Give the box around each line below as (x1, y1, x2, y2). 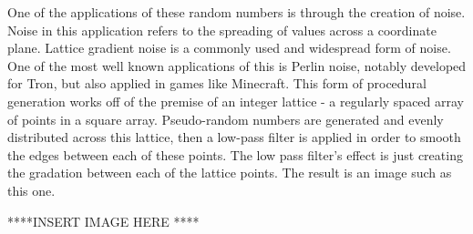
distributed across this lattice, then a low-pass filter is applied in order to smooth (7, 127, 461, 147)
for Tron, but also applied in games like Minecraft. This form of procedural (7, 74, 427, 93)
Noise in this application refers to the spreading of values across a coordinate (7, 20, 437, 39)
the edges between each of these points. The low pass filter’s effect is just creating (7, 145, 463, 164)
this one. (7, 180, 56, 199)
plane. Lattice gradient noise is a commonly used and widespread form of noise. (7, 38, 451, 57)
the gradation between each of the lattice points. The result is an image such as (7, 163, 452, 182)
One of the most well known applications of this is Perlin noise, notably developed (7, 56, 467, 75)
